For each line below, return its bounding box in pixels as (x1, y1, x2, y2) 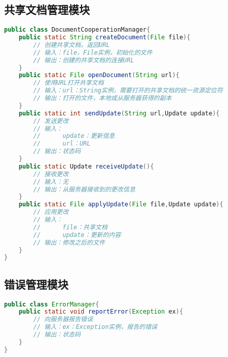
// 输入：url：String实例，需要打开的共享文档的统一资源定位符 (33, 87, 223, 94)
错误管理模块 (4, 276, 68, 292)
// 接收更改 (33, 170, 69, 178)
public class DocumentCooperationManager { (4, 26, 150, 34)
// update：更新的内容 (33, 231, 121, 239)
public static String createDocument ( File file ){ (18, 34, 191, 41)
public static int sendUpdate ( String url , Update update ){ (18, 109, 220, 117)
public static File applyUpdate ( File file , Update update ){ (18, 201, 223, 208)
